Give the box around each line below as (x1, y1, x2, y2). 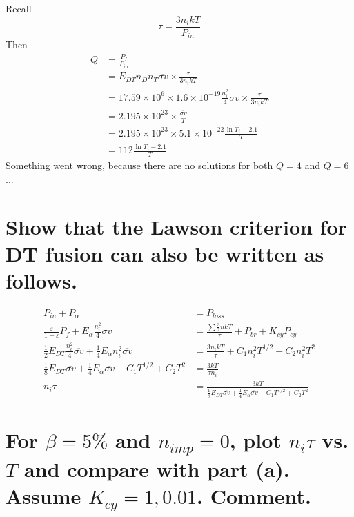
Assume (6, 481, 81, 509)
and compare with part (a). (24, 454, 290, 482)
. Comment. (196, 481, 311, 509)
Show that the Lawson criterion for (6, 212, 347, 240)
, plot (229, 425, 282, 453)
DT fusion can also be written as (6, 239, 324, 267)
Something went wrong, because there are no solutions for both (6, 158, 273, 173)
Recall (6, 1, 32, 15)
